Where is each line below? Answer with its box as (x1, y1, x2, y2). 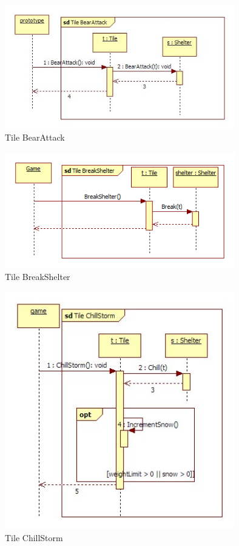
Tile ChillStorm (5, 531, 63, 544)
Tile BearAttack (5, 131, 65, 144)
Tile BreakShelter (5, 270, 70, 283)
